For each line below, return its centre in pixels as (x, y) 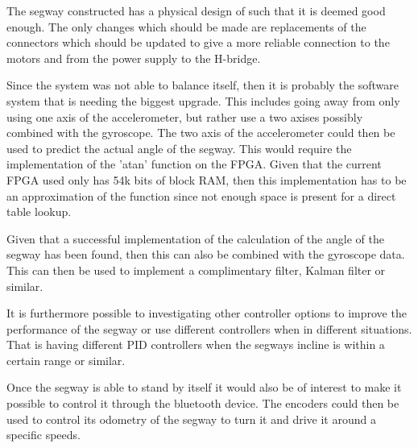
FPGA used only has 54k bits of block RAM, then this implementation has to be (207, 179)
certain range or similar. (66, 360)
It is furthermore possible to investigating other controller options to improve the (207, 313)
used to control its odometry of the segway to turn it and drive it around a (191, 419)
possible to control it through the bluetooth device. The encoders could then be (203, 403)
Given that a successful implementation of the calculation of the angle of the (195, 238)
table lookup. (39, 212)
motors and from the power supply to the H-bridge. (134, 58)
